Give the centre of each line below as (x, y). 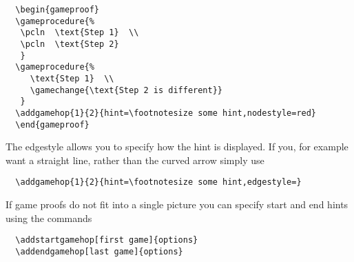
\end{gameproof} (52, 124)
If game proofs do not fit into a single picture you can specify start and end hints (177, 204)
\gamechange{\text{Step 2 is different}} (126, 90)
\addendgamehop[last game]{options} (99, 251)
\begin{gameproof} (58, 10)
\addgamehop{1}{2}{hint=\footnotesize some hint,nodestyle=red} (166, 113)
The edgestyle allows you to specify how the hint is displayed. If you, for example (177, 147)
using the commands (49, 218)
